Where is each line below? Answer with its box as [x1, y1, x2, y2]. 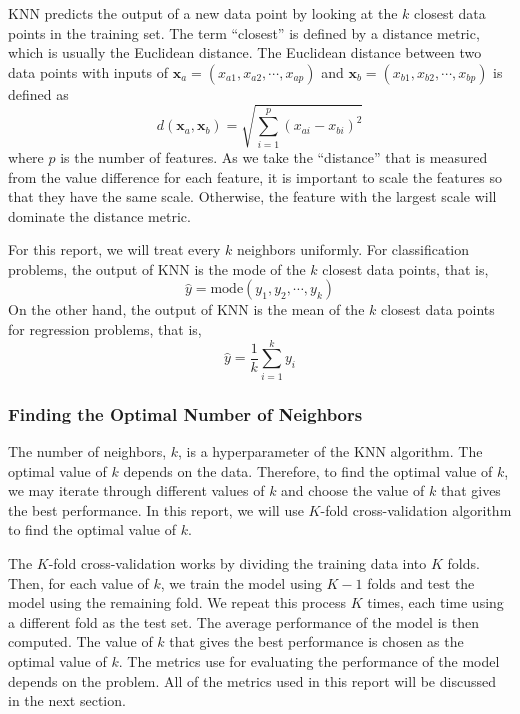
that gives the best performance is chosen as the [169, 631, 464, 652]
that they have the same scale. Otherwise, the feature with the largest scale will [8, 186, 497, 207]
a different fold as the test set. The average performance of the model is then [8, 611, 479, 632]
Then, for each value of [8, 572, 149, 593]
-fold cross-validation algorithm [320, 499, 512, 520]
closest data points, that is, [322, 258, 489, 279]
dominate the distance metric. [8, 205, 191, 226]
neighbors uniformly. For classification [237, 239, 470, 260]
